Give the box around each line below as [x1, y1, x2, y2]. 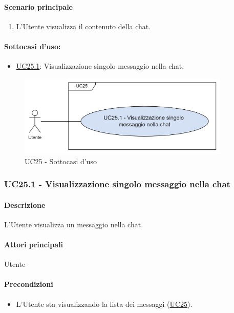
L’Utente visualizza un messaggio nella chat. [4, 219, 143, 229]
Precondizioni [4, 279, 53, 289]
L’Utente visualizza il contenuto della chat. [16, 21, 151, 31]
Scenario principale [4, 1, 73, 12]
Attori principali [4, 239, 63, 249]
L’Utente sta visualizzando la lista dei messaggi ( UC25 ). [16, 298, 193, 309]
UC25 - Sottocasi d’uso [25, 155, 97, 166]
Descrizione [4, 199, 46, 210]
